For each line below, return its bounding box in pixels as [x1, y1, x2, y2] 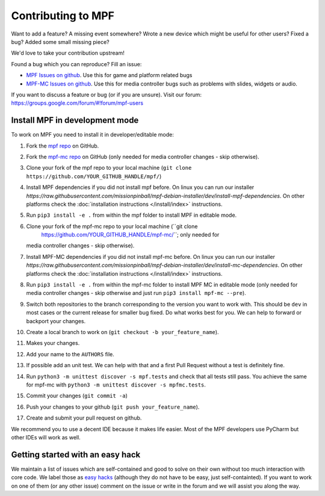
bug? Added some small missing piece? [11, 38, 110, 45]
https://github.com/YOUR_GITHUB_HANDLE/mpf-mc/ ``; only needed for [41, 231, 220, 238]
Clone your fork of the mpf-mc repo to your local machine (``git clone [26, 223, 198, 230]
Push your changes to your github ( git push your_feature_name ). [26, 403, 200, 411]
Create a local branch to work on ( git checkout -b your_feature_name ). [26, 329, 219, 335]
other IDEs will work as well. [11, 433, 81, 441]
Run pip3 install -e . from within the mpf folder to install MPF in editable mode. [26, 211, 237, 219]
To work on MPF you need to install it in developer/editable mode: [11, 131, 174, 138]
